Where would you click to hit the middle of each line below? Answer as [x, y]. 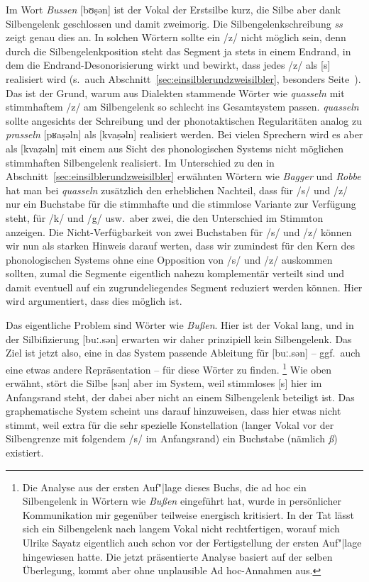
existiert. [25, 453]
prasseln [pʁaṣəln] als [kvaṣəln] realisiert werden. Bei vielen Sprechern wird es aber [184, 134]
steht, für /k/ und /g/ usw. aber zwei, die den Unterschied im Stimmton [165, 217]
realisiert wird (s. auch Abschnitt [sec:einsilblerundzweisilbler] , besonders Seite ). [183, 78]
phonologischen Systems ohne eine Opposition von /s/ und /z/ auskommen [169, 259]
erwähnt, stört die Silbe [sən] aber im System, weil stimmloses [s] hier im [164, 383]
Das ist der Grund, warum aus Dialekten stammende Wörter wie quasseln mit [175, 93]
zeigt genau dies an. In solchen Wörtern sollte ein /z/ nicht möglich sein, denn [176, 37]
